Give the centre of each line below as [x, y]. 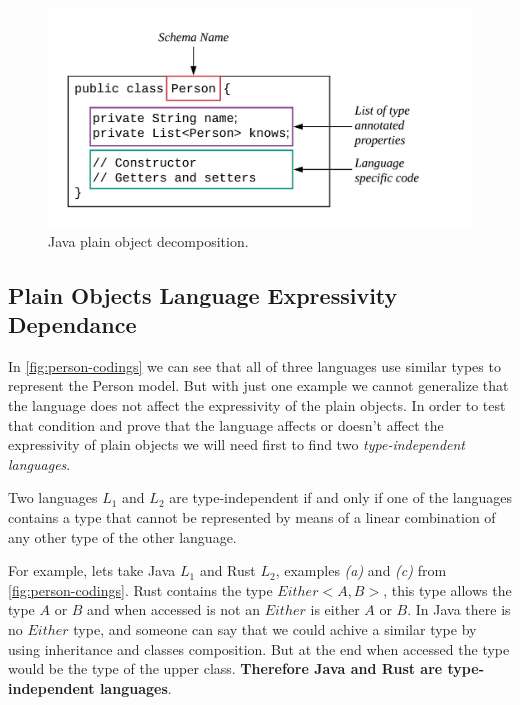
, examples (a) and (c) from [361, 570]
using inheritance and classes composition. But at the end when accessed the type [259, 648]
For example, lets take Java [92, 570]
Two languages [53, 497]
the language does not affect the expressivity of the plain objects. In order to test [257, 405]
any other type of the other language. [122, 536]
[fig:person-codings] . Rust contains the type [140, 589]
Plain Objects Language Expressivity [203, 294]
